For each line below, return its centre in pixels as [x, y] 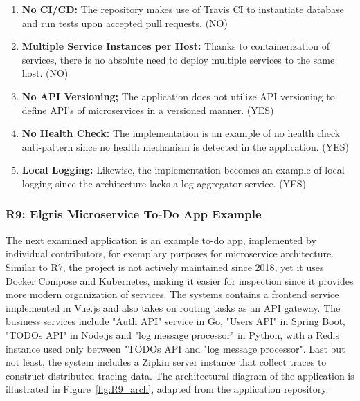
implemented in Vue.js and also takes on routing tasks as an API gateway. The [173, 307]
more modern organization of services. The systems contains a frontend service [172, 294]
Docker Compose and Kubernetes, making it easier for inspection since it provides [180, 280]
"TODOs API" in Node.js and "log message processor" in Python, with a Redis [172, 334]
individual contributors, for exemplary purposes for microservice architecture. [170, 253]
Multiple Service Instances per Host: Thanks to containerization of [176, 46]
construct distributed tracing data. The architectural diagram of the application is [180, 375]
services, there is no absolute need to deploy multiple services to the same [178, 59]
